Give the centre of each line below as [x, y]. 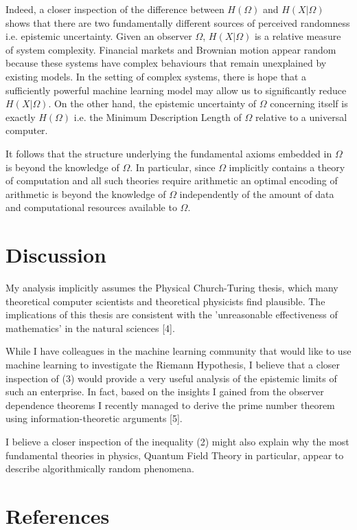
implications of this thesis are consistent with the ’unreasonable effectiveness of [172, 314]
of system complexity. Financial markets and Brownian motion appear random [171, 49]
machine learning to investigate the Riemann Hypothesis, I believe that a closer [173, 364]
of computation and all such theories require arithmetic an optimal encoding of [172, 180]
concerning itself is [309, 103]
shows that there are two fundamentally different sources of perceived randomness [178, 22]
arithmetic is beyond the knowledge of [86, 194]
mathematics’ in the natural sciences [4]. [90, 328]
